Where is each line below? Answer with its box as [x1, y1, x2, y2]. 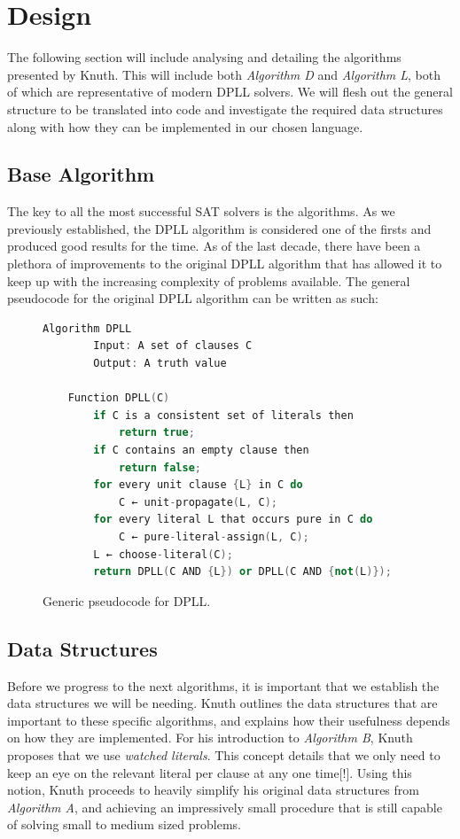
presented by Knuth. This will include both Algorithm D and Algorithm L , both [7, 65, 441, 83]
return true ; [118, 426, 195, 439]
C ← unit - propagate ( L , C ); [118, 495, 277, 509]
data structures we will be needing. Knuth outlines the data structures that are [7, 694, 438, 712]
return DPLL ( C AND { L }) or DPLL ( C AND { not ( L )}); [93, 565, 392, 579]
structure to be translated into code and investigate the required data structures [7, 99, 443, 118]
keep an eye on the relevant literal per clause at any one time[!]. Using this [7, 763, 412, 781]
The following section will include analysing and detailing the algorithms [7, 48, 402, 66]
